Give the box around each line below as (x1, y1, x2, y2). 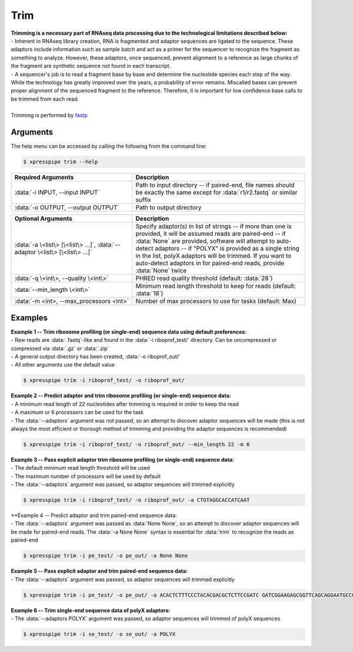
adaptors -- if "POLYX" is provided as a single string (155, 245, 299, 253)
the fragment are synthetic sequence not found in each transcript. (11, 62, 171, 70)
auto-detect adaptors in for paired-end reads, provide (135, 259, 285, 268)
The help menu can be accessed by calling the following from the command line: (11, 143, 207, 150)
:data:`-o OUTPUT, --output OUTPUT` (14, 203, 120, 212)
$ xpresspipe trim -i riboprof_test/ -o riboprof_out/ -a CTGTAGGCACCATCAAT (23, 497, 250, 503)
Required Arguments (14, 173, 74, 182)
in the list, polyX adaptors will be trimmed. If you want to (135, 252, 292, 260)
